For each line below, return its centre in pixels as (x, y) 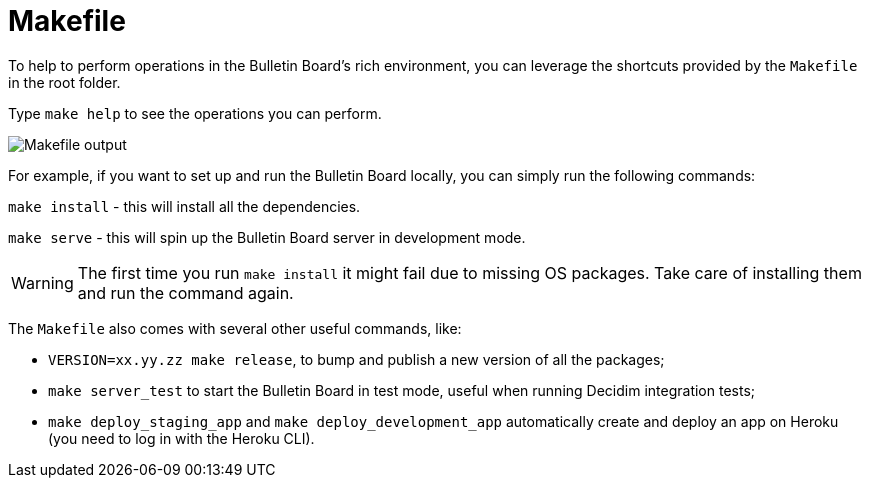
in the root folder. (64, 82)
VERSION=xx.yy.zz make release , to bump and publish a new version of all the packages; (356, 359)
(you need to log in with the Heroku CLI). (181, 438)
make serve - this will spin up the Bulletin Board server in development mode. (267, 237)
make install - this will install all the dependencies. (184, 206)
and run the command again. (185, 292)
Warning (42, 282)
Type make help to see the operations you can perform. (195, 113)
